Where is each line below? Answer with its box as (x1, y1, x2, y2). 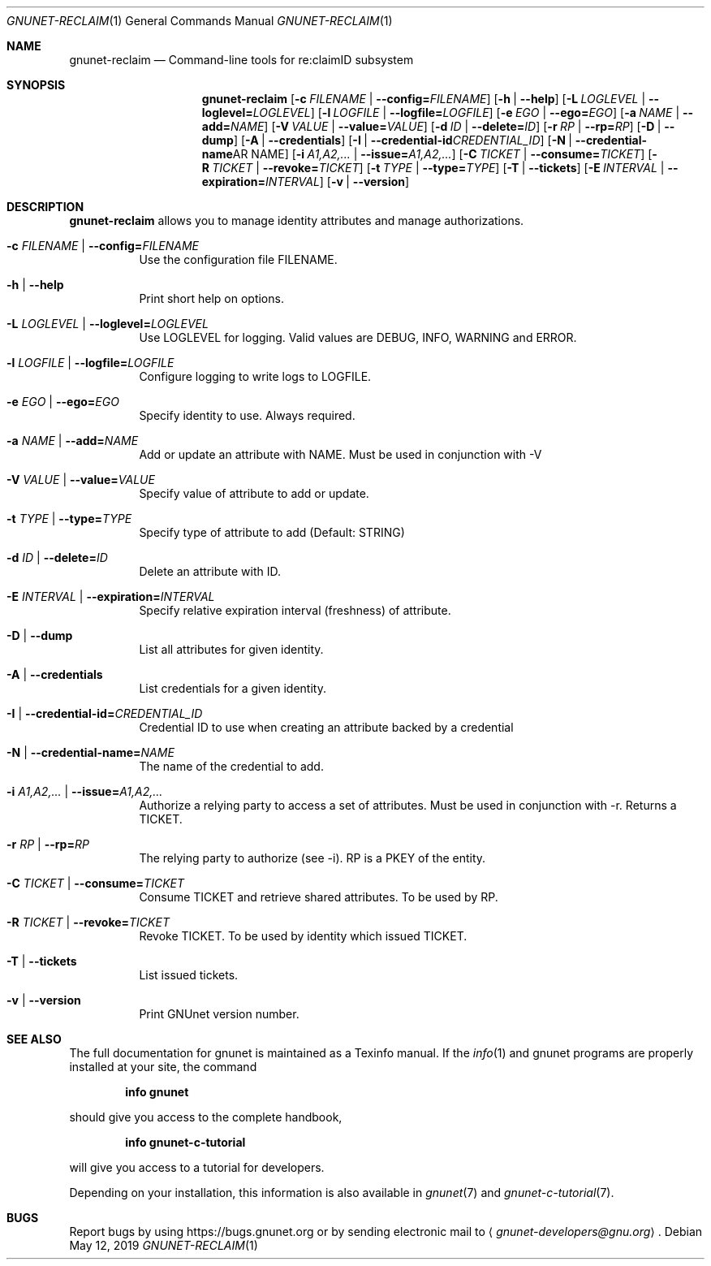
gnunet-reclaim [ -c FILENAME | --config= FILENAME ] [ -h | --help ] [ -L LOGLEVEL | (201, 92, 646, 106)
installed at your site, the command (69, 1060, 257, 1074)
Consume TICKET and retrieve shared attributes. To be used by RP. (139, 890, 498, 904)
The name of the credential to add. (139, 759, 324, 773)
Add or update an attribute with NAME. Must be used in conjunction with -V (139, 447, 542, 461)
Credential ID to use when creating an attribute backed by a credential (139, 720, 514, 734)
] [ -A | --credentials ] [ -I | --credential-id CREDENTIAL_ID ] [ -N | (233, 133, 572, 147)
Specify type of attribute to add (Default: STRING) (139, 525, 405, 539)
